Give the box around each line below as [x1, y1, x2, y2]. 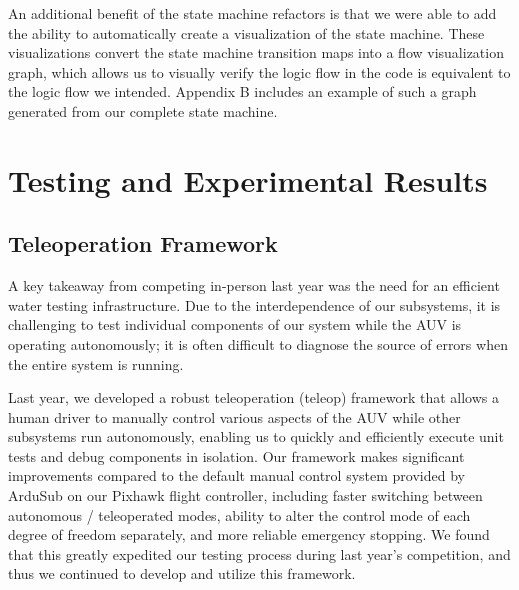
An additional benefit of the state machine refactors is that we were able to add [8, 3, 497, 23]
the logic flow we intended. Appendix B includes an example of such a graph [8, 81, 477, 102]
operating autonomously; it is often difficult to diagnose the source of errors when [8, 333, 508, 354]
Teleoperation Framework [8, 228, 278, 259]
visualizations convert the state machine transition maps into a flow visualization [8, 42, 504, 63]
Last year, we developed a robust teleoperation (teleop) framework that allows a [8, 387, 499, 408]
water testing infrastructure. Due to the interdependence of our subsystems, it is [8, 294, 501, 315]
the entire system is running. [8, 353, 184, 374]
